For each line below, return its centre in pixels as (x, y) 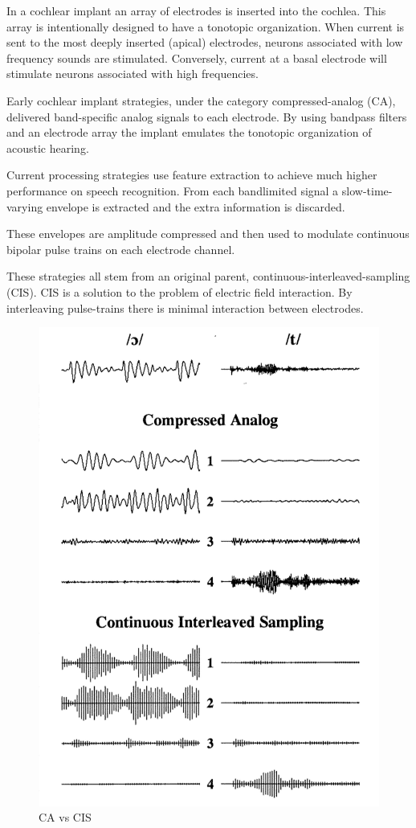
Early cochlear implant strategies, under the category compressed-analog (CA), (201, 100)
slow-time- (367, 190)
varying (25, 206)
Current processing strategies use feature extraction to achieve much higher (192, 175)
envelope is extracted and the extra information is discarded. (196, 206)
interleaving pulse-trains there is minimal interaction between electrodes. (185, 307)
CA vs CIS (65, 817)
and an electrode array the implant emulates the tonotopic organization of (189, 132)
